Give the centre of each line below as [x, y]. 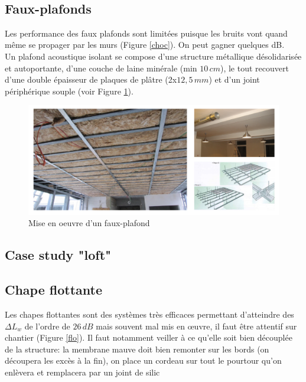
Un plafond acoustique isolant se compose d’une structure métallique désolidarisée [153, 56]
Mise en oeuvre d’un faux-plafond [89, 223]
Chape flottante [54, 290]
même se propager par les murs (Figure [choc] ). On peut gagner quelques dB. [145, 45]
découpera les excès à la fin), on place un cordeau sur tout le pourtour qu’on [143, 360]
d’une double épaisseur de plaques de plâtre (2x [91, 79]
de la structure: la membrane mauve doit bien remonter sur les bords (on [137, 349]
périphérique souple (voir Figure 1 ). [69, 91]
